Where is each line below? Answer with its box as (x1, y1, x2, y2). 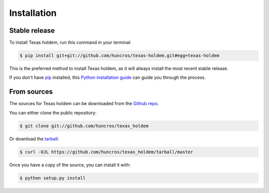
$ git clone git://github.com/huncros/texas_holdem (19, 123, 149, 129)
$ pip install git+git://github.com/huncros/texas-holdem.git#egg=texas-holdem (19, 53, 220, 59)
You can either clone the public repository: (9, 110, 97, 116)
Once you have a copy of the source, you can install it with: (9, 162, 131, 168)
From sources (9, 87, 53, 96)
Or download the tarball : (9, 135, 59, 141)
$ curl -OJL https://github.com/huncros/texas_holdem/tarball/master (19, 149, 193, 155)
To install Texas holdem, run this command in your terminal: (9, 40, 132, 46)
